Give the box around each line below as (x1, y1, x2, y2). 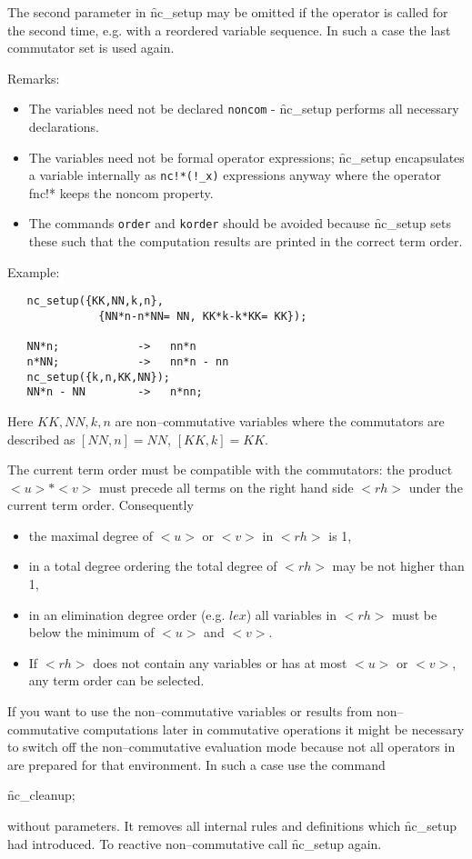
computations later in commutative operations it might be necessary (83, 719, 465, 738)
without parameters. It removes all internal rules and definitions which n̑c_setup (7, 816, 457, 834)
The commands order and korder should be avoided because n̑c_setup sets (28, 214, 451, 233)
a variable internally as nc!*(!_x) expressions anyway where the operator (28, 165, 441, 185)
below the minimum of (28, 623, 155, 642)
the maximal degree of (28, 525, 153, 544)
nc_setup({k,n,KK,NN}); (26, 370, 170, 384)
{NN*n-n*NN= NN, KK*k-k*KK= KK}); (98, 309, 307, 323)
